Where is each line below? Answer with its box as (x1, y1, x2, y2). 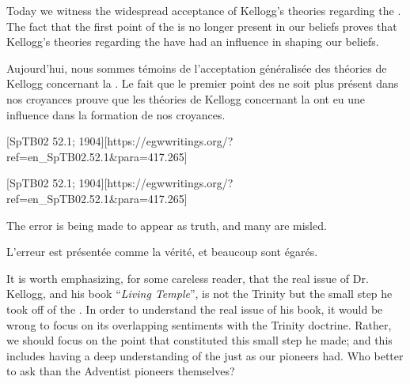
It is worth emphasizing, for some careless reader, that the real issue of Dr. (6, 269, 369, 286)
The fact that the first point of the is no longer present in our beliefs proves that (6, 17, 397, 34)
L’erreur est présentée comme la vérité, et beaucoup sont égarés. (6, 243, 318, 260)
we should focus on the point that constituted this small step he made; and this (6, 332, 393, 348)
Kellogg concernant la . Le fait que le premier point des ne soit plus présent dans (6, 75, 399, 92)
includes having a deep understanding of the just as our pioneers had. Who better (6, 347, 404, 363)
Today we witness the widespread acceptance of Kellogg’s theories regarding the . (6, 2, 401, 18)
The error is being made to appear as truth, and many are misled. (6, 216, 327, 233)
